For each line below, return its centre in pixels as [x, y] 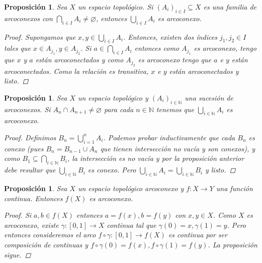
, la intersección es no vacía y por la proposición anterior [156, 158]
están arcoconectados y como [79, 60]
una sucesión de [209, 97]
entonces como [157, 48]
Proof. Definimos [30, 137]
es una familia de [230, 7]
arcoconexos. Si [27, 109]
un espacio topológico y [113, 97]
